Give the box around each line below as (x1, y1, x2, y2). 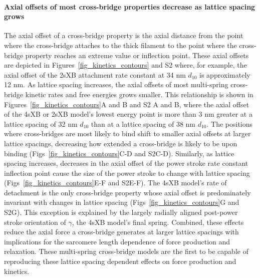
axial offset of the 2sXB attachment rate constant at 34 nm (4, 69, 186, 80)
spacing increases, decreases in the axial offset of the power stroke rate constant (4, 158, 248, 168)
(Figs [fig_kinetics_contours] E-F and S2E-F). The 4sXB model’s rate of (4, 177, 227, 188)
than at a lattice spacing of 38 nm (91, 118, 195, 129)
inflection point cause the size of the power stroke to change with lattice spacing (4, 167, 250, 178)
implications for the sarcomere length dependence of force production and (4, 236, 230, 246)
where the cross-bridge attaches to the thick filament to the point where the (4, 40, 237, 50)
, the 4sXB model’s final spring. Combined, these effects (72, 216, 244, 227)
